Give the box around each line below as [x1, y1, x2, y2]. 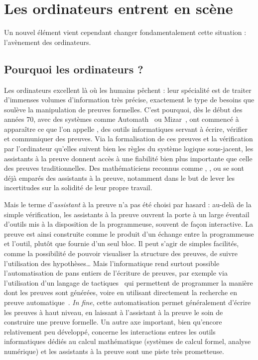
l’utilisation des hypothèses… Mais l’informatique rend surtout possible [4, 258, 220, 268]
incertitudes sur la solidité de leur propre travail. [4, 182, 152, 193]
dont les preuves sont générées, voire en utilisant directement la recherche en [4, 287, 237, 298]
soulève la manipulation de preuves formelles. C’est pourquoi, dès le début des [4, 104, 243, 114]
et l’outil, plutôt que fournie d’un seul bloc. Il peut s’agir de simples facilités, [4, 238, 239, 249]
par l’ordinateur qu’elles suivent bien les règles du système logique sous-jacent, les [4, 143, 254, 154]
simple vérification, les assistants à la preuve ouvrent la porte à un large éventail [4, 209, 250, 219]
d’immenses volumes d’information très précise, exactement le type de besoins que [4, 94, 255, 105]
